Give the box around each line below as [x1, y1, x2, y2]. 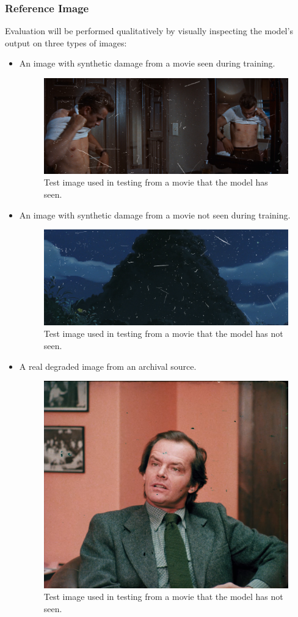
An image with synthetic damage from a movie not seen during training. [19, 208, 291, 221]
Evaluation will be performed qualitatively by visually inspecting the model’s [5, 24, 293, 37]
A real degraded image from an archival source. [19, 359, 197, 372]
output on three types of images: [5, 36, 127, 49]
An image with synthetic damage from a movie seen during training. [19, 57, 275, 70]
